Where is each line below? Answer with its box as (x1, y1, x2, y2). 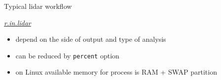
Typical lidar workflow (4, 1, 72, 11)
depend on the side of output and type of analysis (15, 34, 166, 44)
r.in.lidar (4, 17, 31, 27)
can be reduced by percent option (15, 50, 119, 60)
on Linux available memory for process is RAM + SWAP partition (15, 67, 217, 77)
